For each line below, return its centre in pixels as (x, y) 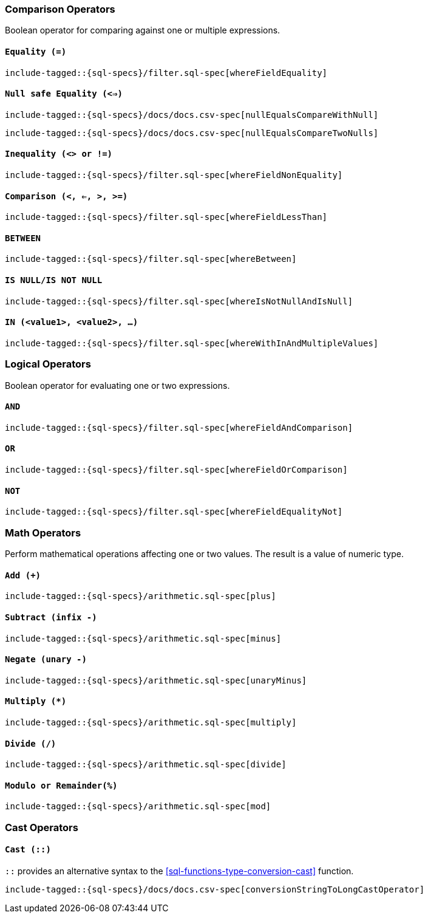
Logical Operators (48, 364)
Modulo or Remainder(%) (61, 785)
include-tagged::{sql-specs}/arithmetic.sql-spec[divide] (146, 765)
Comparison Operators (60, 9)
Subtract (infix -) (51, 617)
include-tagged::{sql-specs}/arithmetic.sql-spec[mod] (138, 807)
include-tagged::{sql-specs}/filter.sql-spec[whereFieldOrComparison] (176, 470)
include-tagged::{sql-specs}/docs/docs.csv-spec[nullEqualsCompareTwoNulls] (192, 133)
